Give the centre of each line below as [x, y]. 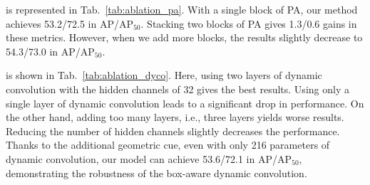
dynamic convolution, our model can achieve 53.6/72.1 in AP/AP [149, 158]
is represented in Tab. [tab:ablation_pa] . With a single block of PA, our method [182, 9]
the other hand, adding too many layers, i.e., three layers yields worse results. [175, 117]
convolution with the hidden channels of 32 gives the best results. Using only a [178, 89]
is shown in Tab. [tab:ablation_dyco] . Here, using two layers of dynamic [164, 75]
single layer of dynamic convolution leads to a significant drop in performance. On [185, 103]
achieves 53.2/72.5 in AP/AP [70, 23]
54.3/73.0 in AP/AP [50, 51]
